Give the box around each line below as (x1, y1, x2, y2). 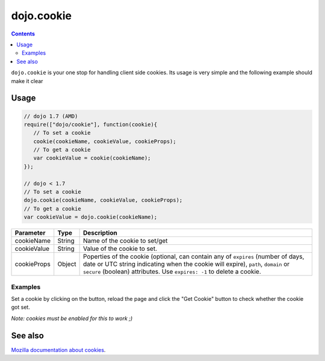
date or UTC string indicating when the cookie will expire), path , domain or (82, 260, 290, 268)
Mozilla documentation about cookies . (11, 346, 106, 353)
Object (57, 260, 76, 268)
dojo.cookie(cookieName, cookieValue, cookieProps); (23, 197, 183, 204)
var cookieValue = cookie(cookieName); (33, 155, 151, 162)
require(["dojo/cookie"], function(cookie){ (23, 121, 158, 128)
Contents (11, 30, 36, 37)
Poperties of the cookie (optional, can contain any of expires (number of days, (82, 253, 305, 261)
